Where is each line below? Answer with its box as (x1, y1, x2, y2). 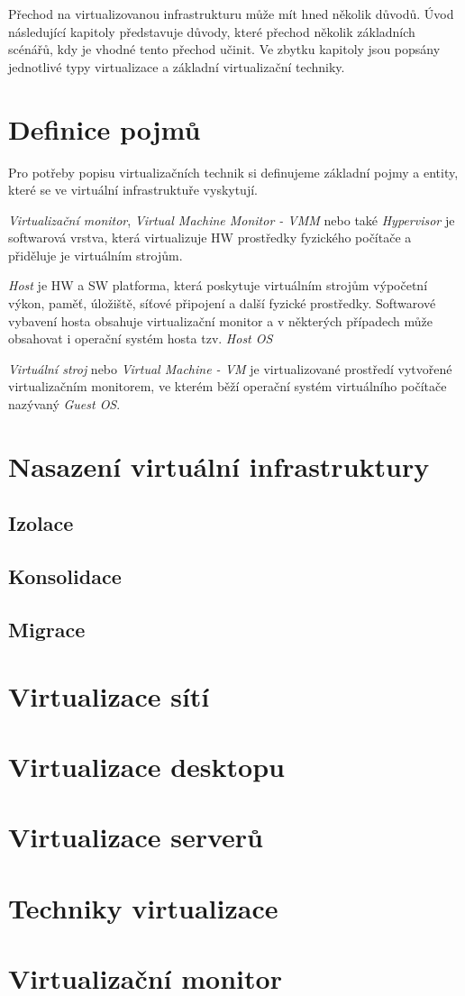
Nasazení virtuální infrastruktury (8, 447, 430, 484)
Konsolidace (8, 562, 122, 590)
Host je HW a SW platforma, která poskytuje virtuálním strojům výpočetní (8, 276, 428, 295)
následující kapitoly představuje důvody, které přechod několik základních (8, 22, 415, 41)
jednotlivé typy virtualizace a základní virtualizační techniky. (8, 57, 345, 76)
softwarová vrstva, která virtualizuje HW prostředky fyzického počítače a (8, 228, 412, 247)
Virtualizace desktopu (8, 747, 285, 784)
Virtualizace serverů (8, 818, 263, 855)
